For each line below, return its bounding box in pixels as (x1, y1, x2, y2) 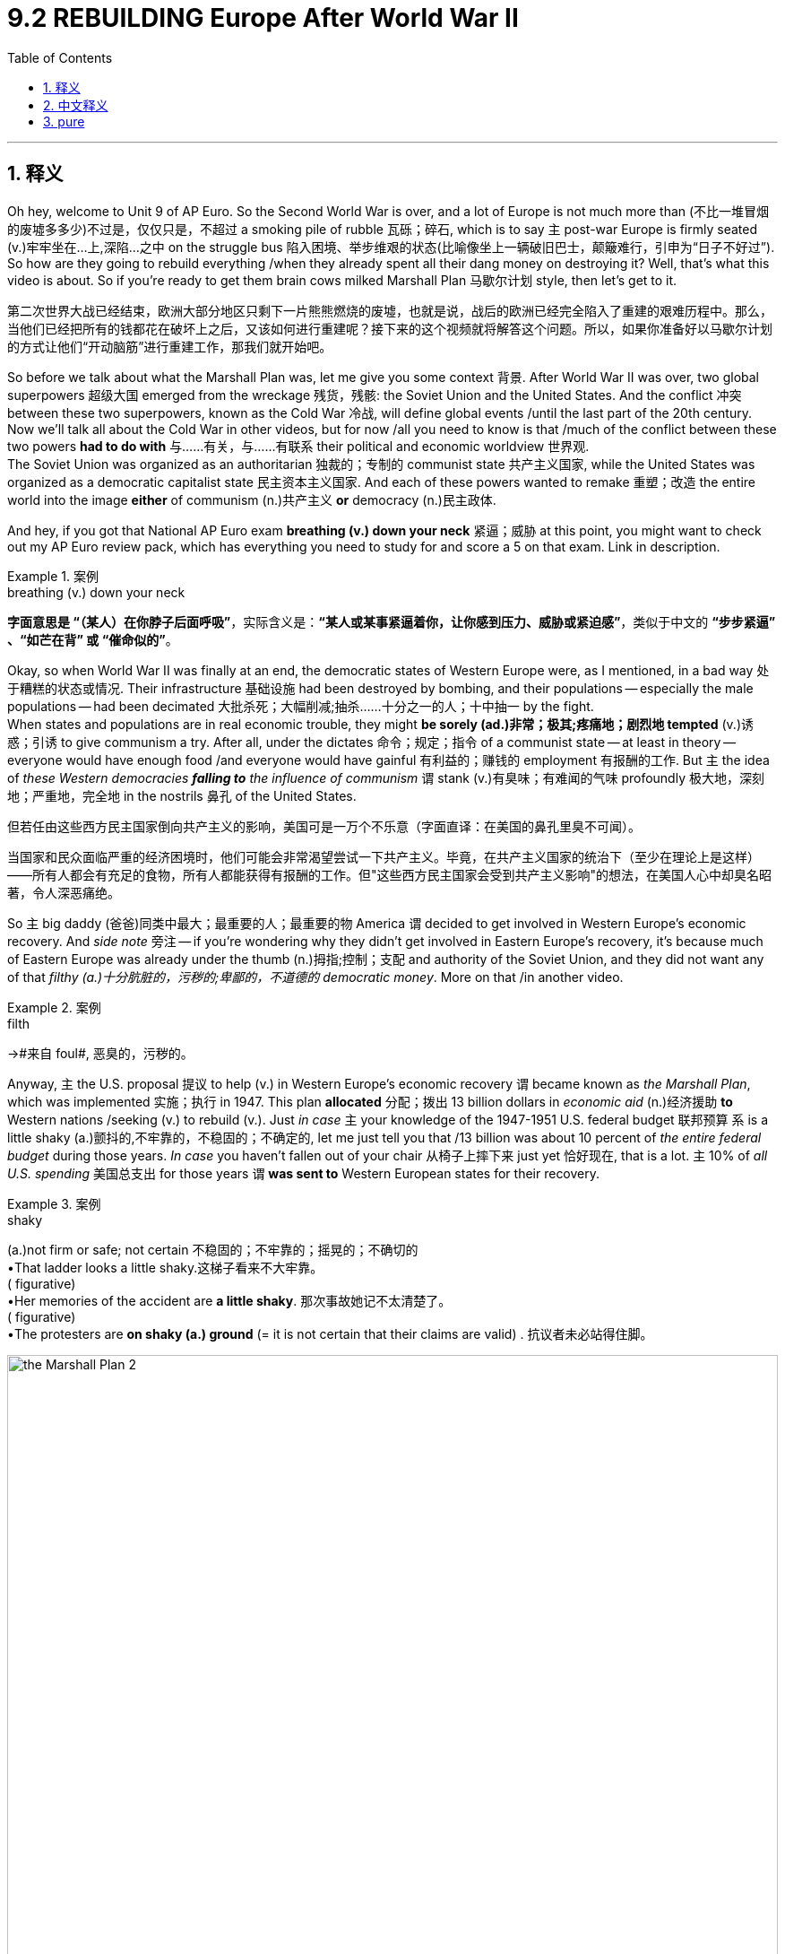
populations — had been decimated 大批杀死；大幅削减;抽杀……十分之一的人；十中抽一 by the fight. (7, 698, 594, 714)
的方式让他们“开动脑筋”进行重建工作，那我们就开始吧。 (7, 338, 332, 354)
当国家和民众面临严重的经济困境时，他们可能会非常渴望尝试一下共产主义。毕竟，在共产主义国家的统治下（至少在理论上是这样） (7, 848, 760, 864)
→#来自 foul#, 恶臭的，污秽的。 (7, 1045, 194, 1061)
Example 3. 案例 (7, 1195, 101, 1211)
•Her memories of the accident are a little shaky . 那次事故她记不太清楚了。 (7, 1292, 452, 1308)
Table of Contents (7, 49, 113, 65)
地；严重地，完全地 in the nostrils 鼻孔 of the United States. (7, 787, 357, 803)
